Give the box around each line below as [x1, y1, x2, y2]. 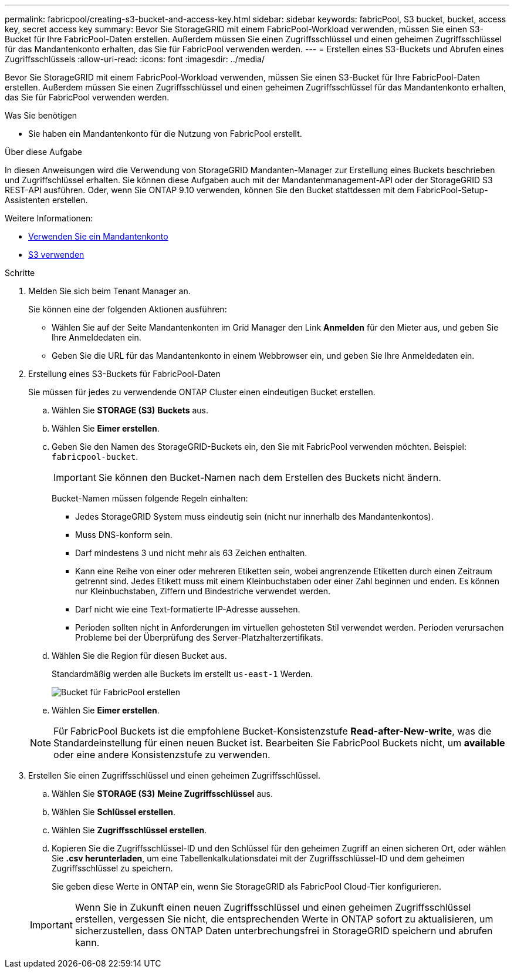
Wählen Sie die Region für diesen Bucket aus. [52, 651, 227, 661]
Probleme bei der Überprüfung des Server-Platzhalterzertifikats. [75, 632, 323, 642]
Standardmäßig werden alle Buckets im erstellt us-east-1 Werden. [52, 669, 313, 679]
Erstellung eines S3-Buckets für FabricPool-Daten [28, 369, 221, 379]
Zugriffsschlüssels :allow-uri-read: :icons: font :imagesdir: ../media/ [5, 54, 265, 64]
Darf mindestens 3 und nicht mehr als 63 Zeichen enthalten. [75, 548, 307, 558]
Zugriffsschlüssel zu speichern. [52, 863, 173, 873]
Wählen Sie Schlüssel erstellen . [52, 807, 176, 817]
